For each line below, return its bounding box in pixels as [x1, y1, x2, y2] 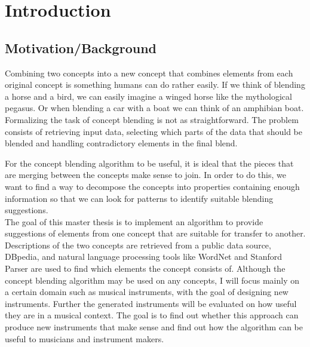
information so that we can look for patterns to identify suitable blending [5, 192, 274, 204]
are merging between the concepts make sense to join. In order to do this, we [5, 168, 286, 181]
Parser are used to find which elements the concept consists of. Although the [5, 262, 286, 275]
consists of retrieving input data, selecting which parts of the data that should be [5, 125, 302, 137]
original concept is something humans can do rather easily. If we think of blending [5, 78, 305, 91]
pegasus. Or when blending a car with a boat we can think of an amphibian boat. [5, 102, 304, 114]
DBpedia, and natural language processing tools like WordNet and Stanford [5, 250, 283, 263]
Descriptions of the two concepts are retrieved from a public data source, [5, 238, 271, 251]
